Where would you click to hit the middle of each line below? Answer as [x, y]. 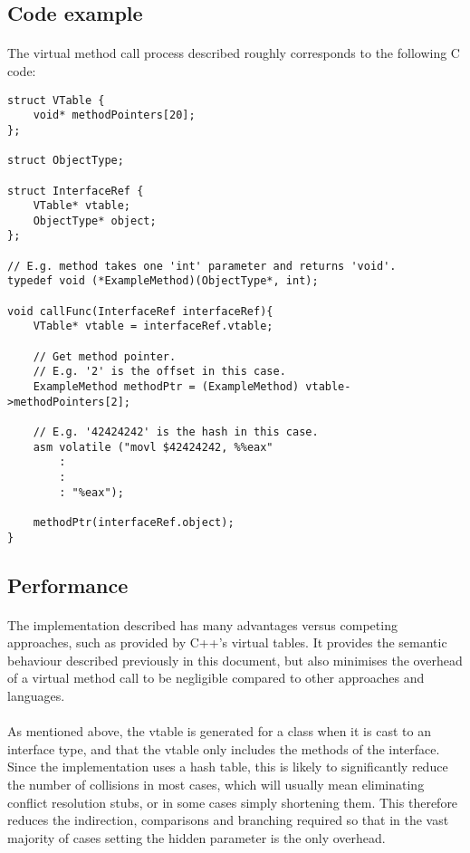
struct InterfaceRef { [76, 191]
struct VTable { [56, 100]
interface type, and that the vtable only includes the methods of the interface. [224, 748]
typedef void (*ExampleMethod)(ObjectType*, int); [163, 281]
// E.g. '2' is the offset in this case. [159, 372]
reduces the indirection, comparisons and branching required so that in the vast [228, 820]
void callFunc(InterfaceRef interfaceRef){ [140, 311]
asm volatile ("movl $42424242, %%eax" [153, 447]
